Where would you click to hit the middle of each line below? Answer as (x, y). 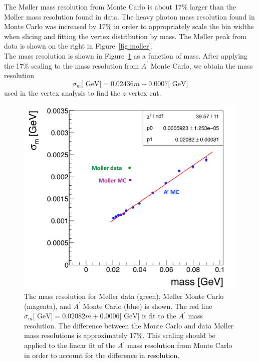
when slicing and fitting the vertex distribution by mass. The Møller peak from (125, 36)
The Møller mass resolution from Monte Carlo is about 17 (93, 7)
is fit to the (159, 316)
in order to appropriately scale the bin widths (184, 26)
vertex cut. (145, 92)
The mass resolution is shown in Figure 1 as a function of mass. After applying (126, 55)
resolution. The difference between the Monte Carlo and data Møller (129, 325)
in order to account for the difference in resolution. (102, 355)
